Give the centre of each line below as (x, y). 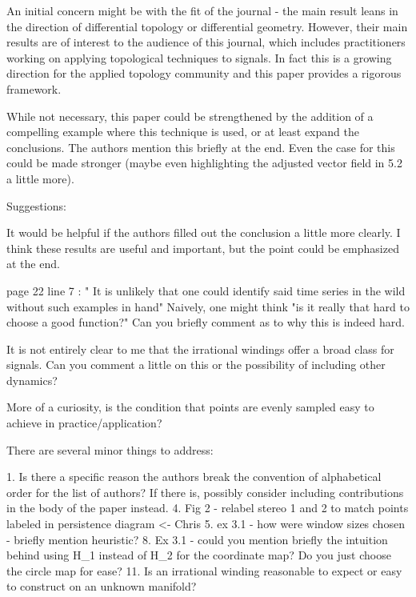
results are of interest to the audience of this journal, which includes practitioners (206, 42)
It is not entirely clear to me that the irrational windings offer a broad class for (200, 349)
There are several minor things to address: (110, 449)
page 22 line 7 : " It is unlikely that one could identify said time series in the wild (206, 290)
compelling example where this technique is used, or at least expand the (183, 132)
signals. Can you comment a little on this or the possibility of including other (196, 365)
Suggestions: (36, 205)
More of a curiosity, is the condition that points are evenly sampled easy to (190, 407)
